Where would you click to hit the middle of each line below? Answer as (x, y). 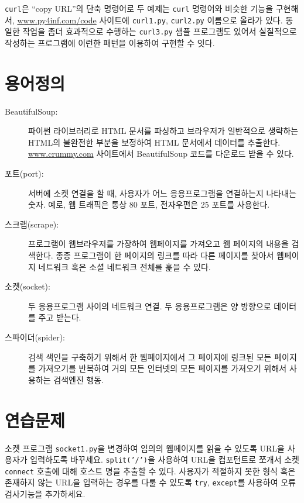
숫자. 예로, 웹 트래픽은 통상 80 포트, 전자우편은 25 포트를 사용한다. (149, 204)
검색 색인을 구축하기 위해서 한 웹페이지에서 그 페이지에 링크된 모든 (150, 356)
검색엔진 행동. (79, 379)
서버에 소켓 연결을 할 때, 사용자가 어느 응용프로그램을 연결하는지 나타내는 (163, 193)
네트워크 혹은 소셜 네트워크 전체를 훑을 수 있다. (124, 266)
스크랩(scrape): (32, 224)
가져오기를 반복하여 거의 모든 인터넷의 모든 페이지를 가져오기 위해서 (163, 368)
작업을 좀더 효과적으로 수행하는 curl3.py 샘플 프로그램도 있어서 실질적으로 (160, 31)
